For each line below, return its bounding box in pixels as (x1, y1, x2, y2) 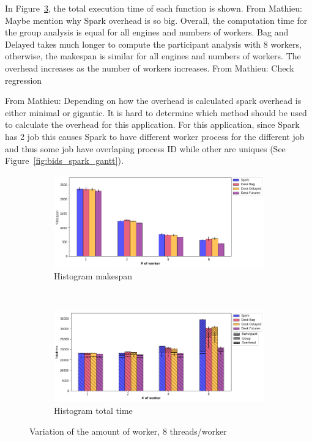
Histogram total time (54, 404, 133, 417)
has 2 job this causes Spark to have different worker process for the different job (5, 130, 305, 142)
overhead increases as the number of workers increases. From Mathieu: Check (5, 61, 294, 74)
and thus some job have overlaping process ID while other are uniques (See (5, 142, 286, 155)
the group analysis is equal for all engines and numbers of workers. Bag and (5, 26, 289, 39)
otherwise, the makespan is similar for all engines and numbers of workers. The (5, 50, 301, 62)
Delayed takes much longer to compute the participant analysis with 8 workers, (5, 37, 302, 50)
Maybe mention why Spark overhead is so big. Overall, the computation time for (5, 13, 308, 26)
